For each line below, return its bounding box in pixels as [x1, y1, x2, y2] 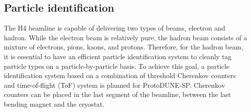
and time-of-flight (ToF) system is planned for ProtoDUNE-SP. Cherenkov [4, 80, 225, 90]
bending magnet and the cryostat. [4, 98, 105, 109]
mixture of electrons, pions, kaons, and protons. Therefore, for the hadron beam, [4, 42, 243, 52]
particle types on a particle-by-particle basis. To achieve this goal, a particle [4, 61, 230, 71]
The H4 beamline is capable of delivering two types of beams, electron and [4, 23, 225, 33]
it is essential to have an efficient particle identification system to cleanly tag [4, 51, 232, 61]
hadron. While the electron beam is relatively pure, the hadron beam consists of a [4, 32, 247, 42]
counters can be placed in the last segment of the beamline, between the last [4, 89, 231, 99]
